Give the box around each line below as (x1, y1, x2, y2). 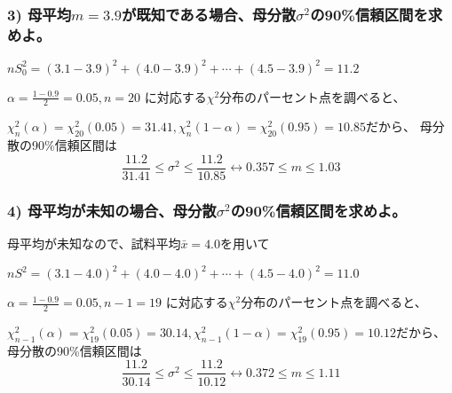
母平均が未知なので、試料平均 (7, 234, 181, 253)
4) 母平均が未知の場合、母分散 (7, 199, 217, 221)
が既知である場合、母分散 (121, 3, 297, 25)
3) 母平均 (7, 3, 72, 25)
